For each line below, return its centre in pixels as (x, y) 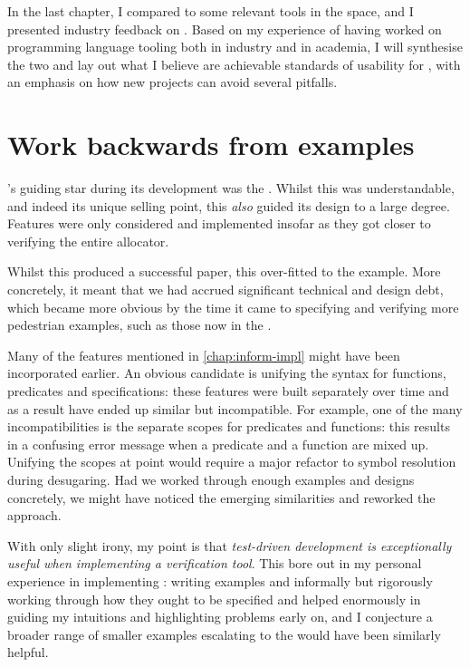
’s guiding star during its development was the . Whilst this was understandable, (231, 188)
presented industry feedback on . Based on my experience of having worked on (225, 29)
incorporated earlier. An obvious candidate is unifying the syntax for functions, (227, 373)
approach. (34, 515)
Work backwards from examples (211, 145)
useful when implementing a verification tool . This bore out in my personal (215, 563)
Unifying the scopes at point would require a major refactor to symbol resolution (232, 462)
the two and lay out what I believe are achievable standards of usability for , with (234, 64)
